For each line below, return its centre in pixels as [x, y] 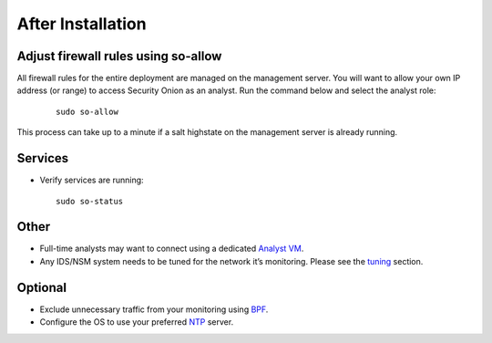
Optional [42, 287]
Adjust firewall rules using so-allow [119, 56]
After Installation [82, 24]
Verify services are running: [92, 180]
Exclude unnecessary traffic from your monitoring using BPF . [154, 309]
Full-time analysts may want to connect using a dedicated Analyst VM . [172, 249]
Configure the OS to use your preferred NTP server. [137, 322]
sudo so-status [90, 201]
